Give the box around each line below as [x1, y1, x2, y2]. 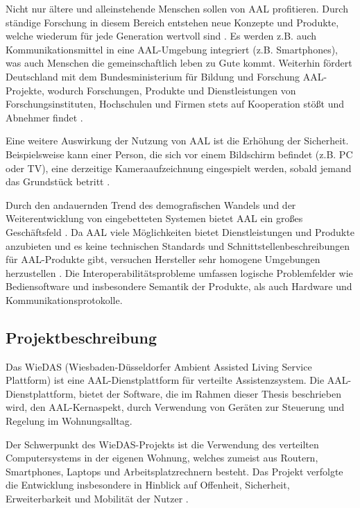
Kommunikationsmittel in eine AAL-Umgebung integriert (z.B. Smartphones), [6, 42, 338, 56]
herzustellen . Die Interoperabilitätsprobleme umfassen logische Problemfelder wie [6, 265, 353, 280]
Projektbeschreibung [6, 326, 157, 348]
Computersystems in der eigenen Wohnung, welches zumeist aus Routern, [6, 450, 318, 465]
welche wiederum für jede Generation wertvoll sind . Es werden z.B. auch [6, 28, 317, 43]
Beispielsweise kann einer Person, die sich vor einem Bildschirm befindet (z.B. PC [6, 146, 353, 161]
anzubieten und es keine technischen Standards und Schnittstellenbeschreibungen [6, 238, 350, 253]
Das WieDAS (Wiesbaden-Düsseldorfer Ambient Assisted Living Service [6, 359, 312, 373]
